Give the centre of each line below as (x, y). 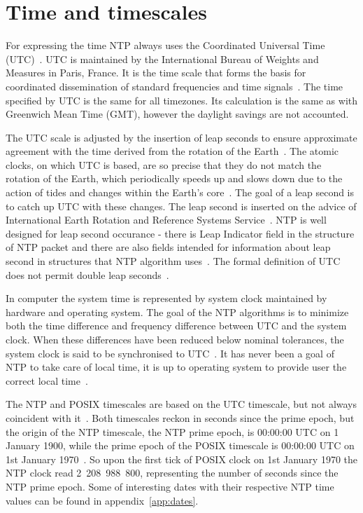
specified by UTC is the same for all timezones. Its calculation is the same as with (182, 100)
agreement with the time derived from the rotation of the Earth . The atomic (172, 151)
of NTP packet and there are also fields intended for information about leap (168, 247)
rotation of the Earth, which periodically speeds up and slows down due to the (174, 178)
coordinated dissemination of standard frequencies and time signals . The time (175, 86)
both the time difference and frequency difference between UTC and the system (176, 326)
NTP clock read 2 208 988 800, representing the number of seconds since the (172, 473)
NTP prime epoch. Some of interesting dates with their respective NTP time (170, 486)
